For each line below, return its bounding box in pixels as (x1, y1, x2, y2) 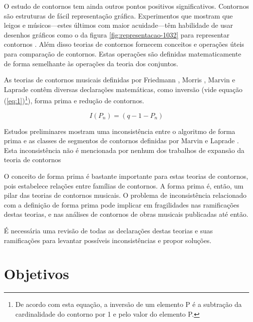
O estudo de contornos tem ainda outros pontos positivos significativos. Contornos (4, 1, 249, 11)
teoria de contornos (4, 154, 61, 165)
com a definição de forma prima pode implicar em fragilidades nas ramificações (4, 199, 239, 209)
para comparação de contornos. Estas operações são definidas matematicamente (4, 48, 241, 58)
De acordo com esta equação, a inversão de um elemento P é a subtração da (15, 299, 242, 309)
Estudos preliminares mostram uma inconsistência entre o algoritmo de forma (4, 126, 235, 136)
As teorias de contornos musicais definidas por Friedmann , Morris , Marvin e (4, 75, 235, 85)
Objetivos (4, 264, 69, 284)
